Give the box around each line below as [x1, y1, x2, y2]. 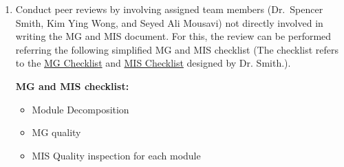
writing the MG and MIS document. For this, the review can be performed [15, 29, 332, 43]
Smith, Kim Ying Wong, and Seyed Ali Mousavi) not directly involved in [15, 15, 323, 30]
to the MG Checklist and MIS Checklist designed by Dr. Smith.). [15, 56, 291, 70]
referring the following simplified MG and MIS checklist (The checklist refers [15, 42, 339, 56]
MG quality [32, 125, 81, 140]
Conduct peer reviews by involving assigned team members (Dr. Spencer [15, 2, 323, 16]
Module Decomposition [32, 102, 129, 116]
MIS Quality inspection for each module [32, 148, 201, 162]
